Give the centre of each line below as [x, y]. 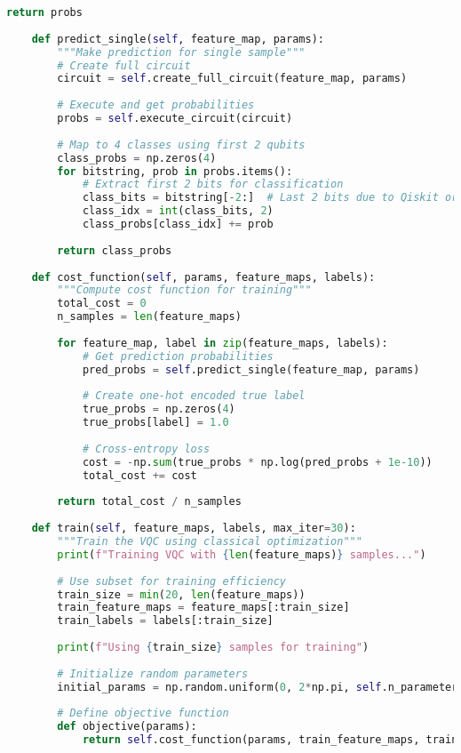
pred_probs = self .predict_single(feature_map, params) [251, 369]
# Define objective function [143, 713]
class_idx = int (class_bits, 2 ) [178, 211]
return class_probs [115, 250]
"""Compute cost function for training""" [184, 290]
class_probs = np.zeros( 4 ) [137, 158]
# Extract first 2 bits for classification [213, 184]
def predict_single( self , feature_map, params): [178, 39]
